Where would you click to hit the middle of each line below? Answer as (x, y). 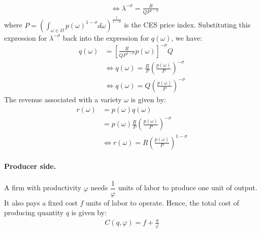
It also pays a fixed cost (41, 202)
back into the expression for (106, 37)
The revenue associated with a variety (63, 99)
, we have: (187, 37)
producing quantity (34, 212)
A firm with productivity (43, 187)
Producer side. (30, 166)
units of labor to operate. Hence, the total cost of (162, 202)
